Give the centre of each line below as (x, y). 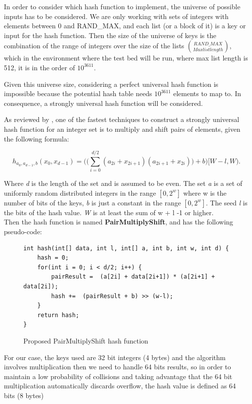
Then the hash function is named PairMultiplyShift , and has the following (119, 222)
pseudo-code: (23, 232)
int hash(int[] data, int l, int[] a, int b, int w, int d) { (126, 248)
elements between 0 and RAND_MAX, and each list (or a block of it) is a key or (125, 26)
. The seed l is (227, 202)
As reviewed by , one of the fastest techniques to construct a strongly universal (122, 119)
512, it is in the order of (39, 67)
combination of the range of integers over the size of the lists (94, 46)
